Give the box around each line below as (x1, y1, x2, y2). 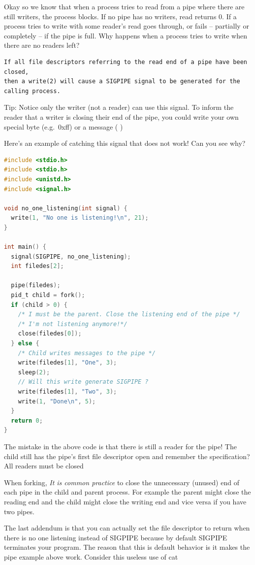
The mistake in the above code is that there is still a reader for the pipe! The (4, 441, 237, 451)
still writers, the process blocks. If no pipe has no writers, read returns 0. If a (4, 11, 237, 21)
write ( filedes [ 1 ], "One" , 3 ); (18, 359, 117, 366)
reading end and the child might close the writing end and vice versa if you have (4, 496, 247, 506)
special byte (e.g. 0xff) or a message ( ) (4, 121, 123, 132)
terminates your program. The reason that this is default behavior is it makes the (4, 542, 250, 552)
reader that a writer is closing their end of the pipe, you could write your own (4, 111, 239, 122)
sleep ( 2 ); (18, 368, 50, 376)
